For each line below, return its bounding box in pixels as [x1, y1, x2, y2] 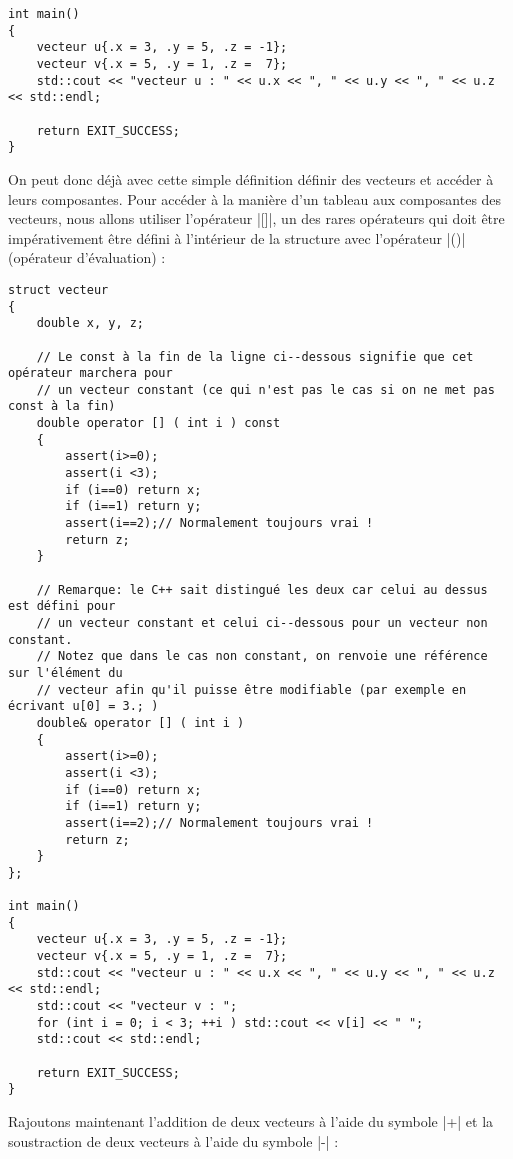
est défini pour [8, 599, 116, 614]
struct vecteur [8, 282, 109, 297]
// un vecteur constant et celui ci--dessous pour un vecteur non [36, 616, 488, 630]
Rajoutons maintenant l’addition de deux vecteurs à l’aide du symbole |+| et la [8, 1111, 494, 1132]
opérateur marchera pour [8, 366, 173, 381]
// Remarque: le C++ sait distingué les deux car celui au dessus [36, 582, 488, 597]
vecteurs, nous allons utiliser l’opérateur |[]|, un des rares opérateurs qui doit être [8, 208, 505, 229]
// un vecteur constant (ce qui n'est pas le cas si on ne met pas [36, 382, 495, 397]
